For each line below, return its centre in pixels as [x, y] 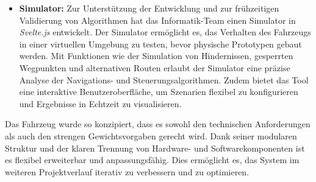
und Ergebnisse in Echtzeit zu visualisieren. [100, 103]
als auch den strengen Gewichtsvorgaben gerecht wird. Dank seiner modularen [151, 135]
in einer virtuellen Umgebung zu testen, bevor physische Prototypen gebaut [160, 44]
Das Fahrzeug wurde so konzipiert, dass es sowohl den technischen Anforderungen [158, 124]
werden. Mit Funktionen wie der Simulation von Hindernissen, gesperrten [156, 56]
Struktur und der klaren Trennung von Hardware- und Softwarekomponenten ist [155, 148]
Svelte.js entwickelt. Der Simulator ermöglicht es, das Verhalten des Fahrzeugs [165, 32]
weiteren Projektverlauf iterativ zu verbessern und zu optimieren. [127, 171]
